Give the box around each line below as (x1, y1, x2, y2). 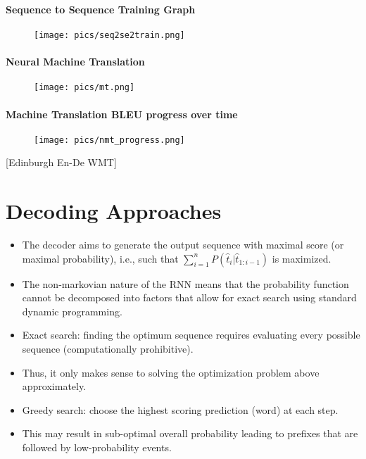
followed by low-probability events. (22, 440, 172, 455)
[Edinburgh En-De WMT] (6, 155, 117, 170)
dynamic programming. (22, 303, 122, 318)
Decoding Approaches (6, 196, 222, 225)
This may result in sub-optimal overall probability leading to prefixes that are (22, 426, 358, 441)
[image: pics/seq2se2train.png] (34, 30, 185, 40)
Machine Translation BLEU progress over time (6, 106, 238, 121)
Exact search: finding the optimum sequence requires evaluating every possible (22, 327, 360, 342)
